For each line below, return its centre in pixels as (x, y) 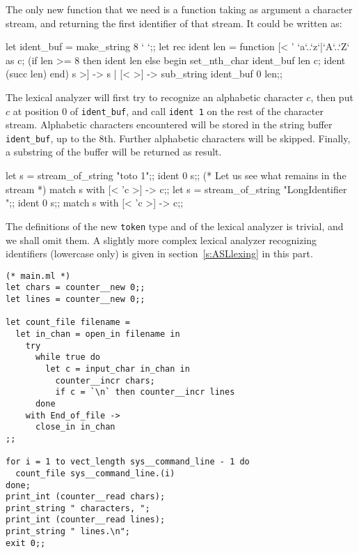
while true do (68, 357)
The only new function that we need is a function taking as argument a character (179, 9)
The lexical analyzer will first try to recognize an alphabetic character (154, 97)
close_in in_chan (75, 427)
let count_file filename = (68, 323)
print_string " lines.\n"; (68, 532)
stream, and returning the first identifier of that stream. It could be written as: (174, 23)
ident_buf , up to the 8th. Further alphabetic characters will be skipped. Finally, (178, 138)
